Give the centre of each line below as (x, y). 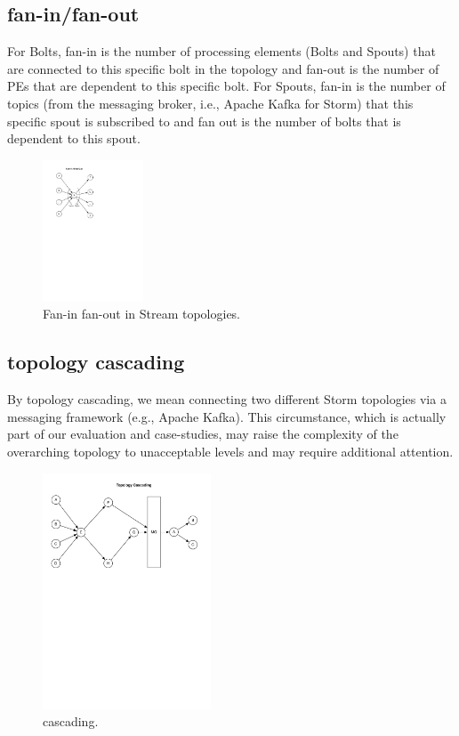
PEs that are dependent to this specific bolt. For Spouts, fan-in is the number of (226, 86)
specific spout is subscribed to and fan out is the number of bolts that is (204, 121)
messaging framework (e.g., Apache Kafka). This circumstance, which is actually (227, 416)
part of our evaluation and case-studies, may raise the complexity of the (203, 434)
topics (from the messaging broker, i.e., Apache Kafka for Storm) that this (210, 103)
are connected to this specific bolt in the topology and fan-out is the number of (223, 68)
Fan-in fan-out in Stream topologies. (142, 314)
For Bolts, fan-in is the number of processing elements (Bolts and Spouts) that (221, 51)
